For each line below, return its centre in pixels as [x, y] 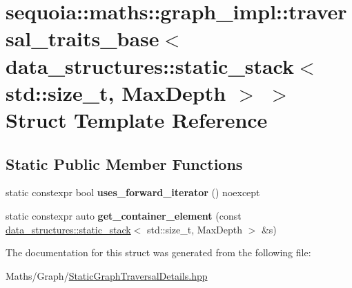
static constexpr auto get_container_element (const [124, 215]
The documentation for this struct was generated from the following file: [158, 252]
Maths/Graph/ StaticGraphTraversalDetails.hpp [107, 275]
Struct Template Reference [137, 119]
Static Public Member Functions [124, 163]
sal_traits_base [82, 38]
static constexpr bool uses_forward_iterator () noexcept [133, 192]
